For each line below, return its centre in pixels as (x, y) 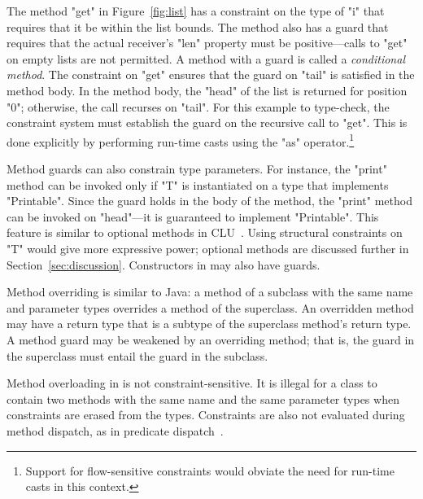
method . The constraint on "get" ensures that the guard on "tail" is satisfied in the (211, 74)
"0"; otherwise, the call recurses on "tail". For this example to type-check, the (198, 106)
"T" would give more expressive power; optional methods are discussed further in (208, 248)
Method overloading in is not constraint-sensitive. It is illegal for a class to (192, 383)
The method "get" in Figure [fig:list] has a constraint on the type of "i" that (196, 11)
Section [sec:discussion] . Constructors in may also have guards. (164, 264)
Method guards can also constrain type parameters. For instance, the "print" (197, 169)
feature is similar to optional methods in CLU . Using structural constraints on (205, 232)
